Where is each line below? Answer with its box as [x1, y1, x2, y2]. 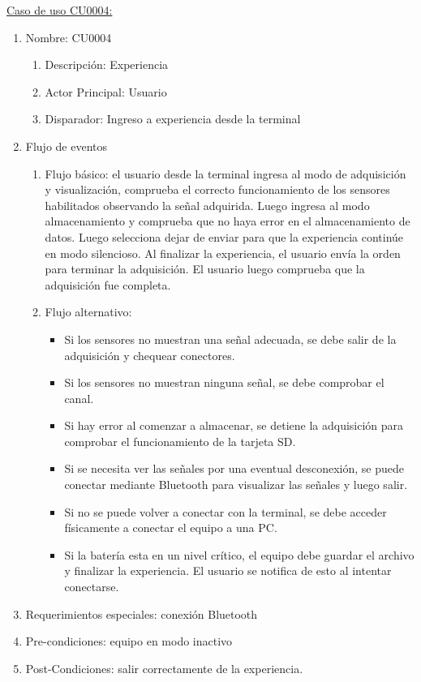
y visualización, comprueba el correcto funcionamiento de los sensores [45, 181, 390, 198]
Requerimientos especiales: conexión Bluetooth [25, 605, 258, 622]
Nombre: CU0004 [25, 28, 112, 45]
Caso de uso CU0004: [6, 2, 113, 18]
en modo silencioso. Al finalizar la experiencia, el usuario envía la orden [45, 244, 401, 261]
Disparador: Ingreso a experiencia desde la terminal [45, 110, 301, 127]
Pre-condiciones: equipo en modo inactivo [25, 633, 233, 650]
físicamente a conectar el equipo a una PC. [64, 519, 277, 536]
